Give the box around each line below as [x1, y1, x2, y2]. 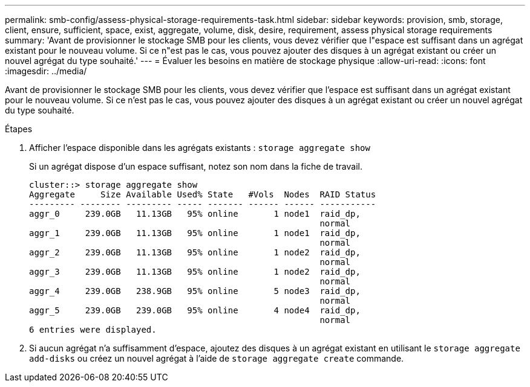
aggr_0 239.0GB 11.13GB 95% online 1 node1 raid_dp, [29, 209, 361, 219]
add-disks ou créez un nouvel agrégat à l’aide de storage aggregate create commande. [29, 353, 404, 363]
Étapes [5, 124, 33, 134]
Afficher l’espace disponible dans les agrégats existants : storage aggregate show [29, 142, 370, 153]
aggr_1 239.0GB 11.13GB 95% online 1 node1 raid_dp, [29, 228, 361, 238]
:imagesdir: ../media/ [5, 66, 87, 76]
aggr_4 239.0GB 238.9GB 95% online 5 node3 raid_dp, [29, 286, 361, 296]
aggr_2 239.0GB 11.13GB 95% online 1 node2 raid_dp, [29, 248, 361, 257]
